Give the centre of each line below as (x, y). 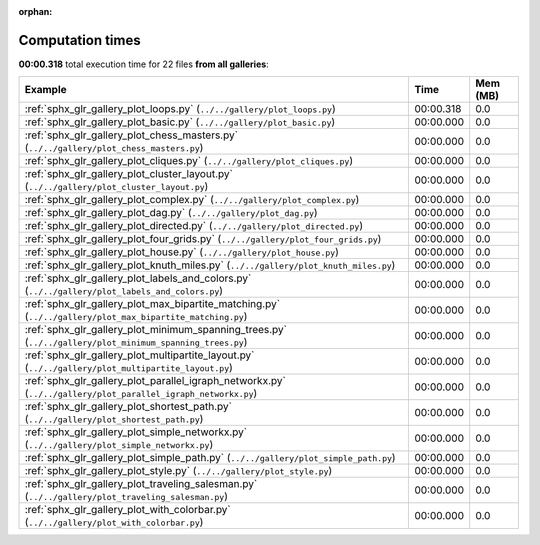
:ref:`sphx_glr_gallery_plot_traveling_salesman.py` (141, 484)
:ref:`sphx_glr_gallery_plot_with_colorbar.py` (128, 510)
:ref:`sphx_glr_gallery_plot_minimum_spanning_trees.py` (155, 330)
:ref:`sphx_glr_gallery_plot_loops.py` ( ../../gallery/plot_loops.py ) (180, 109)
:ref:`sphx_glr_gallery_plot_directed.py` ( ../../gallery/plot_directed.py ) (194, 226)
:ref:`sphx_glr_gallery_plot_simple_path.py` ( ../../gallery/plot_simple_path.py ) (210, 458)
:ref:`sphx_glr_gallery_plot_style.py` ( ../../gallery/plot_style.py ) (178, 471)
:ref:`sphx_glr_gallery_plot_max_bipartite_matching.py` (152, 304)
